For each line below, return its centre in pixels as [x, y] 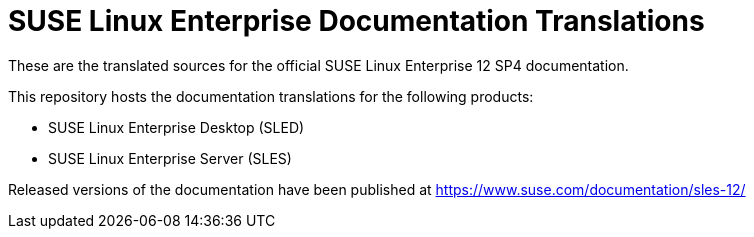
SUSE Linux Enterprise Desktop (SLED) [176, 127]
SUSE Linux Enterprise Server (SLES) [170, 158]
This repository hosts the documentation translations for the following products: [271, 96]
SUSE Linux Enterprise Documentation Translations [356, 21]
